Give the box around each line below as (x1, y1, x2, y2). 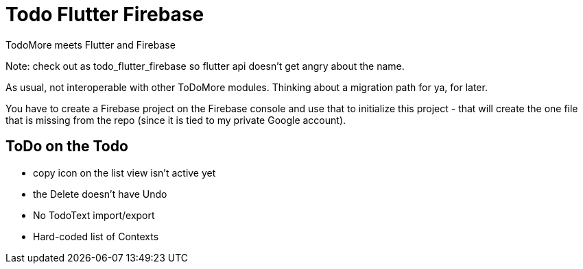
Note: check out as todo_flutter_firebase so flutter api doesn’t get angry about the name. (5, 60, 405, 72)
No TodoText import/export (33, 209, 155, 221)
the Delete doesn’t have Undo (33, 188, 167, 200)
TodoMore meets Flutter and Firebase (5, 38, 176, 51)
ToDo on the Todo (5, 138, 128, 155)
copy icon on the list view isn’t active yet (33, 166, 216, 179)
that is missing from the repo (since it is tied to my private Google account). (5, 114, 346, 126)
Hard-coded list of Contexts (33, 230, 159, 242)
